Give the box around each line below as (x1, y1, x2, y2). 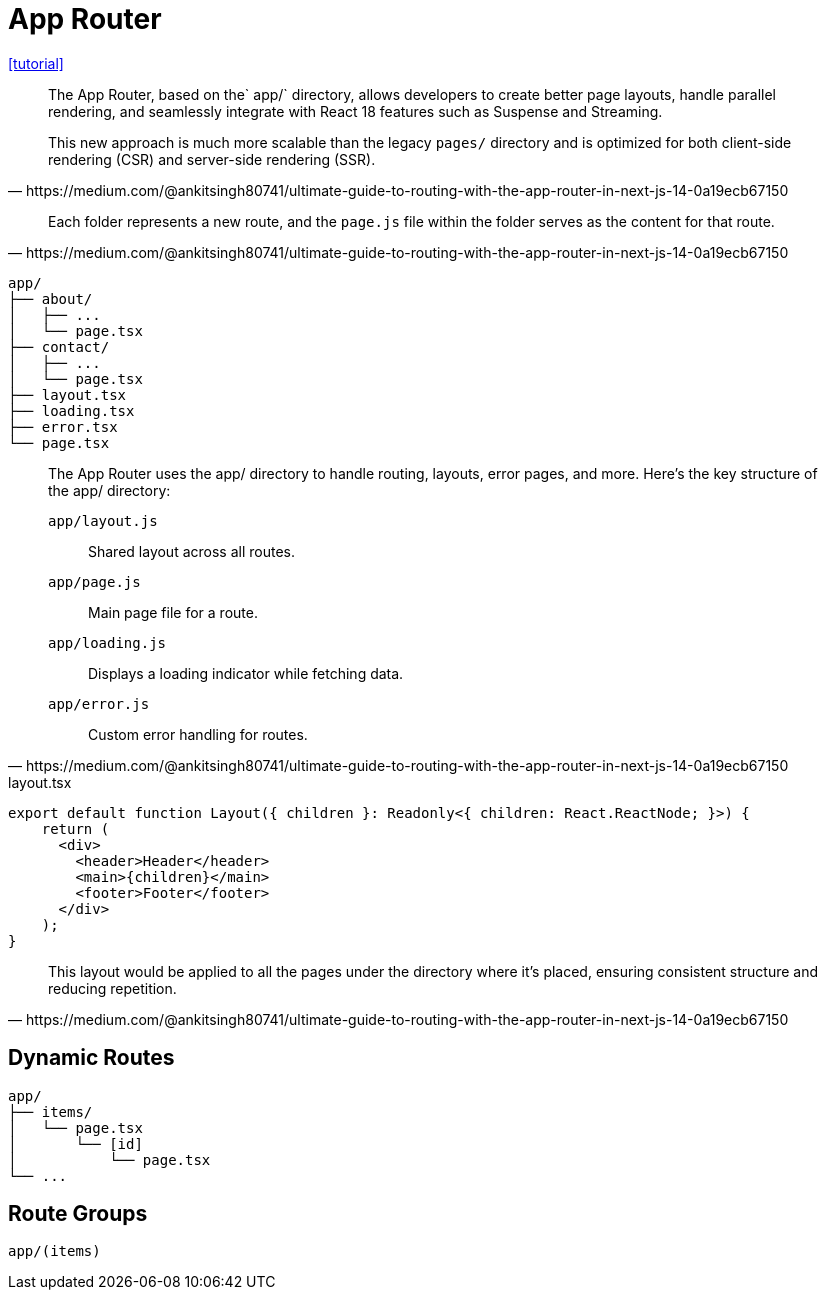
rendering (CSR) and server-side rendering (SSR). (48, 150, 376, 168)
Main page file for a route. (88, 603, 258, 621)
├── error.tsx (8, 418, 118, 435)
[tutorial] (8, 54, 64, 72)
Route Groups (8, 1201, 148, 1227)
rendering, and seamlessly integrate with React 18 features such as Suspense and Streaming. (48, 102, 663, 120)
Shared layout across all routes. (88, 542, 295, 560)
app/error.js (48, 695, 150, 712)
